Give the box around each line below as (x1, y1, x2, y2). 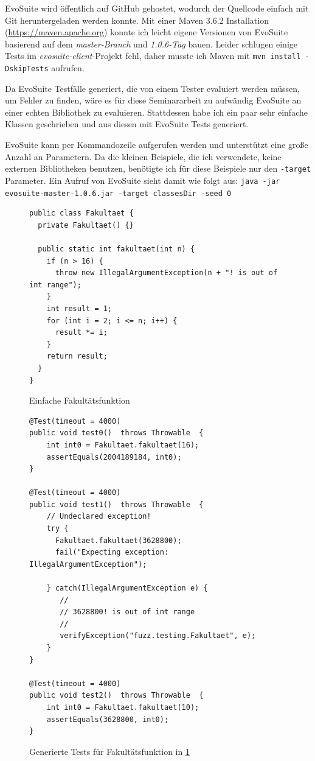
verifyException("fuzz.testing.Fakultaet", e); (60, 631, 256, 640)
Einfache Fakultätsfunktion (29, 394, 130, 407)
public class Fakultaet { (29, 209, 134, 218)
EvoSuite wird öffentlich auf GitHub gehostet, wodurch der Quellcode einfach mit (5, 2, 309, 14)
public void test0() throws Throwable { (29, 429, 204, 438)
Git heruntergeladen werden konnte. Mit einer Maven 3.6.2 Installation (5, 13, 269, 26)
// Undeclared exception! (46, 512, 151, 521)
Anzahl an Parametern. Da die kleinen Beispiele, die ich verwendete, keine (5, 150, 282, 163)
